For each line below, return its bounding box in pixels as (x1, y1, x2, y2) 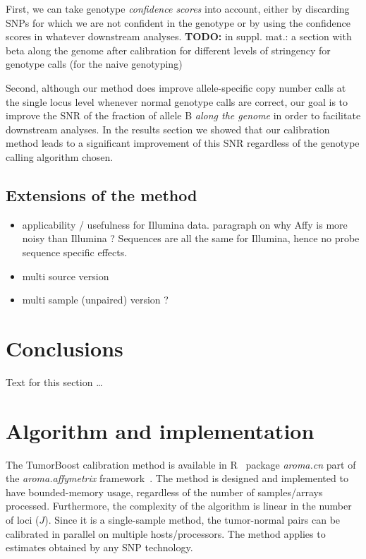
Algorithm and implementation (6, 416, 315, 445)
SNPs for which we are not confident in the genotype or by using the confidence (6, 15, 350, 30)
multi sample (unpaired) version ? (22, 292, 169, 307)
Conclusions (6, 333, 123, 362)
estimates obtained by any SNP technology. (6, 540, 193, 555)
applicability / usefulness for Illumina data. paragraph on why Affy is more (22, 217, 348, 232)
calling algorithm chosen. (6, 149, 114, 164)
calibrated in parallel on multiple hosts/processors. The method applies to (6, 526, 326, 541)
